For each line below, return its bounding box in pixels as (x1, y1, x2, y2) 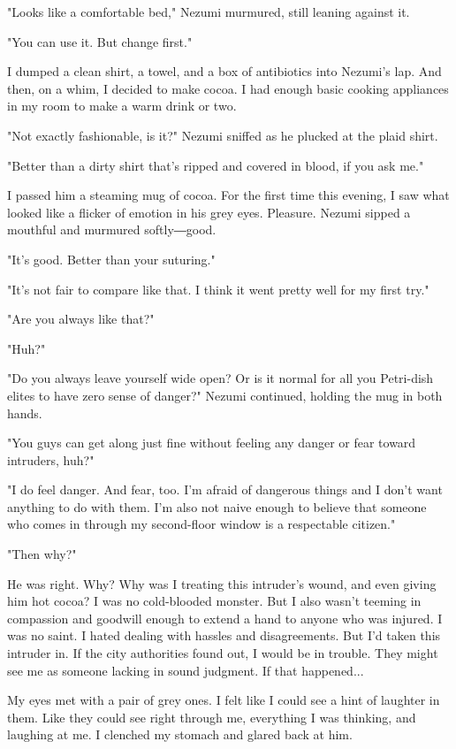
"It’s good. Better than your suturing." (7, 249, 216, 268)
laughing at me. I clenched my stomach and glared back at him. (7, 725, 353, 744)
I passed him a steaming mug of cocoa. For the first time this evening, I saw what (7, 186, 450, 204)
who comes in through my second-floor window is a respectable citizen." (7, 515, 396, 533)
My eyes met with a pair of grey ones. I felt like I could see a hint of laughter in (7, 691, 440, 709)
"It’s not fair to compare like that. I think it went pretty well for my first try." (7, 279, 429, 298)
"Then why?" (7, 545, 77, 563)
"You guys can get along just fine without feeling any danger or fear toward (7, 433, 416, 452)
